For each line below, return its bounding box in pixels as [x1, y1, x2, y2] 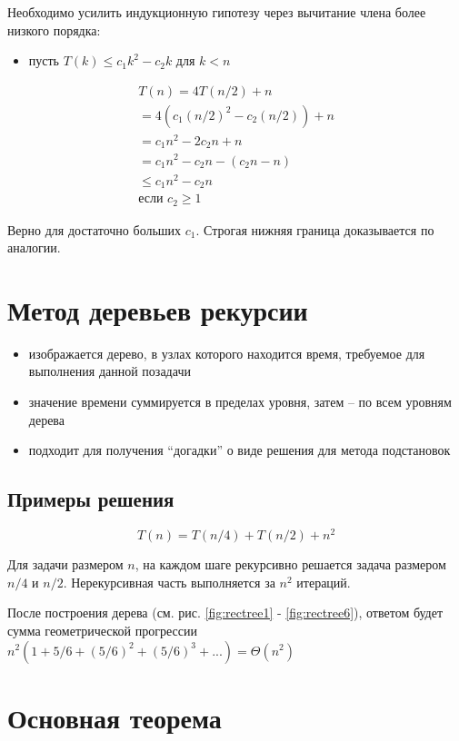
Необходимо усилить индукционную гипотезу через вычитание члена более [7, 3, 426, 21]
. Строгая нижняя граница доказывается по [195, 220, 434, 239]
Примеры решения [7, 485, 175, 513]
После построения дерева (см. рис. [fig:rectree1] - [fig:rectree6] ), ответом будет [7, 603, 444, 622]
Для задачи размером [7, 555, 124, 574]
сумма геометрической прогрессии [7, 620, 197, 639]
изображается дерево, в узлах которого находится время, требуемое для [28, 343, 425, 362]
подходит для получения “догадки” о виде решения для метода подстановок [28, 440, 451, 459]
